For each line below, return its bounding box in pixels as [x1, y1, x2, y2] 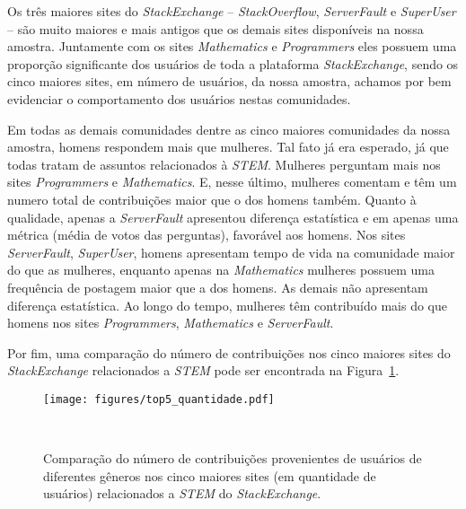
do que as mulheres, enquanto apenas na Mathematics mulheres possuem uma [7, 260, 435, 279]
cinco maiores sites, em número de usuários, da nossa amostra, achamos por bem [7, 72, 452, 91]
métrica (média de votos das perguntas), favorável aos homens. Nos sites [7, 225, 406, 244]
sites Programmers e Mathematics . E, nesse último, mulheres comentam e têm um [7, 172, 457, 191]
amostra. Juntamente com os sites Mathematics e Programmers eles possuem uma [7, 37, 457, 56]
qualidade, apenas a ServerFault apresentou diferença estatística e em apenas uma [7, 207, 459, 226]
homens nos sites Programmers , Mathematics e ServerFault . [7, 313, 334, 332]
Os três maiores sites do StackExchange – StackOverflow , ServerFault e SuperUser [7, 2, 456, 20]
